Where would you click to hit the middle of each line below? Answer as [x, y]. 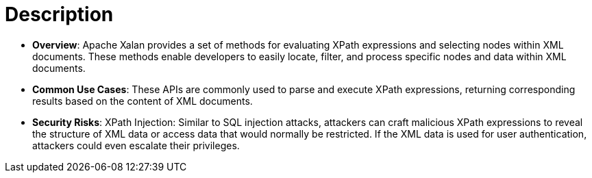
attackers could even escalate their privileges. [136, 145]
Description [59, 14]
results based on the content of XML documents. [143, 101]
